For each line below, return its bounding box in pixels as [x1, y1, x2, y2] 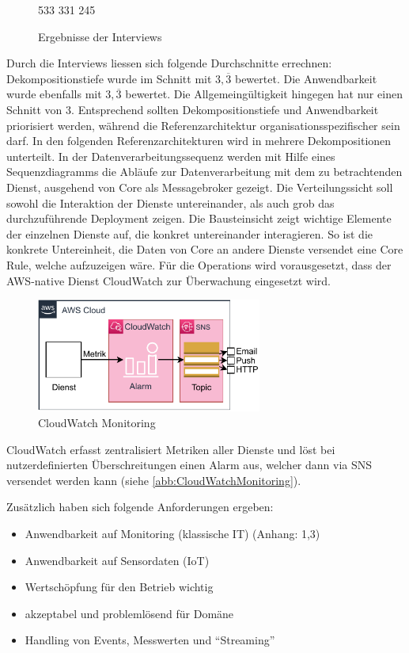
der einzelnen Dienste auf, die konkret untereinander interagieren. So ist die [6, 225, 373, 242]
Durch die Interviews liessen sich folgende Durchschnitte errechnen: [6, 55, 332, 71]
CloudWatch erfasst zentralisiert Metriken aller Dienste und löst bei [6, 441, 335, 457]
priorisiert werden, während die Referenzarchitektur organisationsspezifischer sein [6, 116, 400, 133]
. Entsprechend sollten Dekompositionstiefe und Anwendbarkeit [71, 101, 379, 117]
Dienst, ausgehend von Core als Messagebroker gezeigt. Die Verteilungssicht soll [6, 178, 393, 195]
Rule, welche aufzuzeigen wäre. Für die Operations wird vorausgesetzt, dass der [6, 256, 392, 273]
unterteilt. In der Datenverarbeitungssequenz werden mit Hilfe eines [6, 147, 335, 164]
